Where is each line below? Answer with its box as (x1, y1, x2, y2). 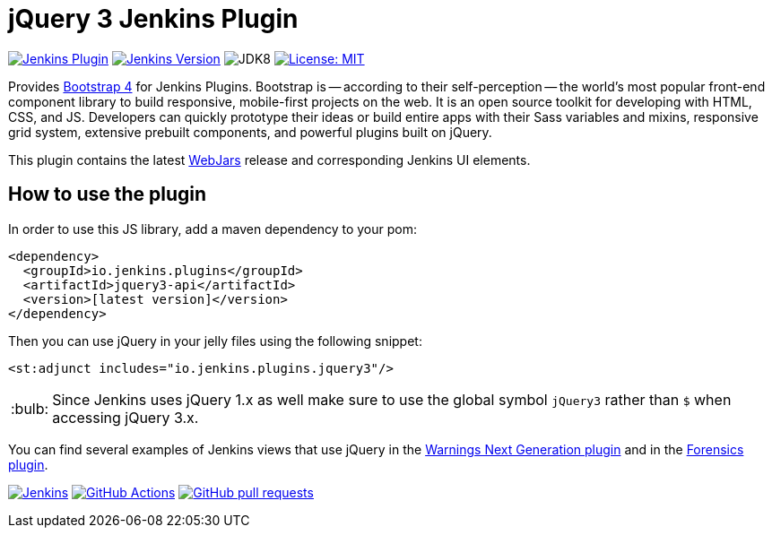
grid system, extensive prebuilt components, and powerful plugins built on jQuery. (8, 124, 492, 140)
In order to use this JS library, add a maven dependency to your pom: (8, 220, 417, 237)
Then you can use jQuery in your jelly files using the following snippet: (8, 332, 422, 349)
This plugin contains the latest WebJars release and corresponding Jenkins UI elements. (8, 151, 531, 168)
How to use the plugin (8, 183, 207, 206)
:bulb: (11, 399, 49, 418)
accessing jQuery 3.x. (52, 408, 199, 427)
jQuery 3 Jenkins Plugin (8, 4, 299, 34)
